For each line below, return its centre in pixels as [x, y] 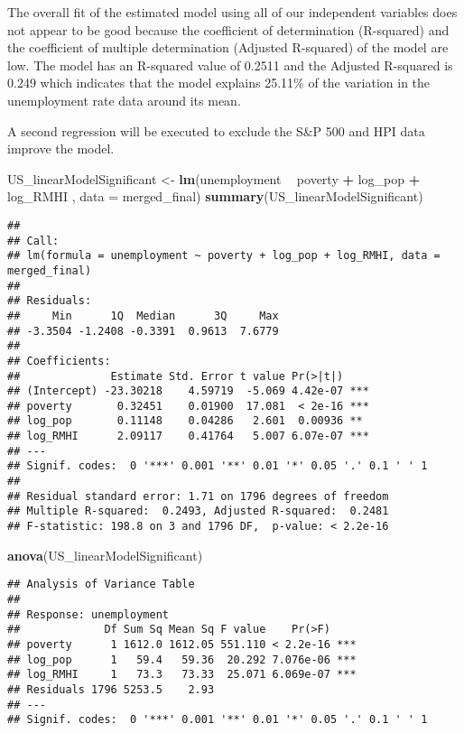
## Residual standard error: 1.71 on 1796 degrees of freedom [198, 496]
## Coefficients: [59, 361]
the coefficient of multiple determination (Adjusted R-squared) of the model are [228, 47]
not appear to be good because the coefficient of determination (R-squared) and [228, 29]
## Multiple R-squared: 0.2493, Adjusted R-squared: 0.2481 [198, 511]
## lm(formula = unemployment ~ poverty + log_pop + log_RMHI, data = [224, 256]
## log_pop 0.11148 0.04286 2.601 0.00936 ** [185, 421]
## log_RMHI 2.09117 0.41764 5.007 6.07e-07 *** [188, 436]
